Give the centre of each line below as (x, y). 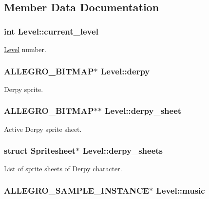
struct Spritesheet (40, 151)
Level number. (25, 49)
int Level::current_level (51, 31)
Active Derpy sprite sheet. (43, 129)
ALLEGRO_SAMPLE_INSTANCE (76, 190)
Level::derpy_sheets (123, 151)
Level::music (180, 190)
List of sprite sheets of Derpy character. (63, 169)
